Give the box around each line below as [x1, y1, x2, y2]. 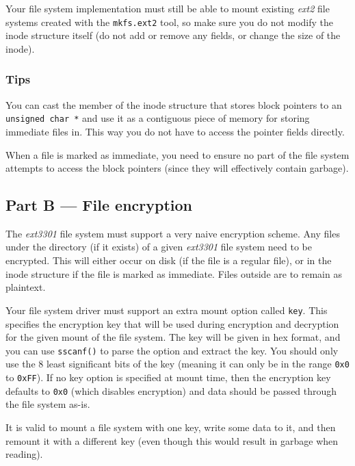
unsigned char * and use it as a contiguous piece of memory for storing [5, 111, 310, 125]
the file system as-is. [5, 397, 90, 411]
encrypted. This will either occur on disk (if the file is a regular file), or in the [5, 253, 332, 268]
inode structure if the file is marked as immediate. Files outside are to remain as [5, 266, 342, 281]
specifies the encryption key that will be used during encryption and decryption [5, 316, 339, 331]
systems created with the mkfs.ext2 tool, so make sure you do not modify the [5, 14, 334, 29]
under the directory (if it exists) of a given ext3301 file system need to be [5, 240, 312, 254]
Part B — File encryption [5, 194, 192, 216]
